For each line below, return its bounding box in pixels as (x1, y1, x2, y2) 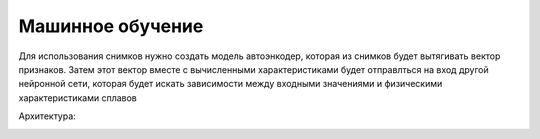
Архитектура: (18, 110, 77, 122)
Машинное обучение (18, 15, 204, 37)
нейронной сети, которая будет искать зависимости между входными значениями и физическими (18, 78, 443, 90)
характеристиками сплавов (18, 91, 137, 104)
